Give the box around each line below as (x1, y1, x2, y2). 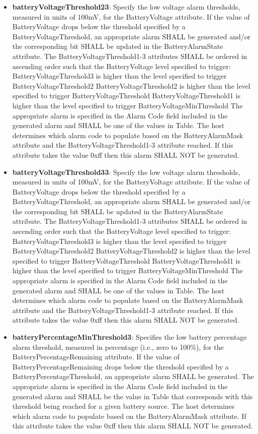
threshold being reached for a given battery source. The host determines (12, 401, 235, 411)
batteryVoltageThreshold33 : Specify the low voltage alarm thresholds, (12, 166, 240, 177)
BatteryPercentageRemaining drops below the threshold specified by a (12, 361, 229, 371)
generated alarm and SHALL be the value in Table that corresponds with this (12, 391, 253, 401)
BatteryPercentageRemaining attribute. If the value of (12, 351, 180, 362)
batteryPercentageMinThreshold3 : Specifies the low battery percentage (12, 332, 247, 342)
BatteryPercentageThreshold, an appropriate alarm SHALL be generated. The (12, 371, 254, 382)
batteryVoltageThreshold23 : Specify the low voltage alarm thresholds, (12, 2, 240, 12)
